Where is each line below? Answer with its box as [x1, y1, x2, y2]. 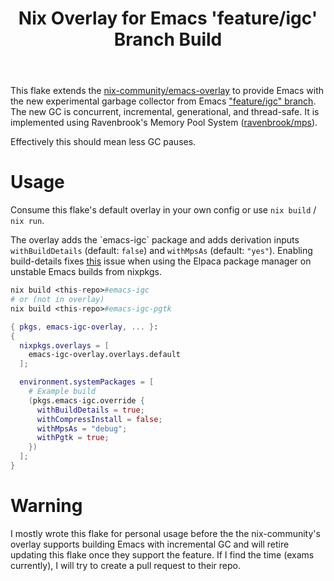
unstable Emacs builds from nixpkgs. [10, 266, 162, 278]
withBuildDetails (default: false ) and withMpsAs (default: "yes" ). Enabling [10, 245, 313, 257]
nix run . [10, 215, 45, 227]
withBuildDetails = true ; [36, 405, 145, 415]
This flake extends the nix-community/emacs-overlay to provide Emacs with [10, 85, 325, 97]
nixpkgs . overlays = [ [19, 340, 110, 351]
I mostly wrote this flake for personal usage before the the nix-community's [10, 527, 321, 539]
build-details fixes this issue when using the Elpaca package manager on [10, 255, 312, 267]
